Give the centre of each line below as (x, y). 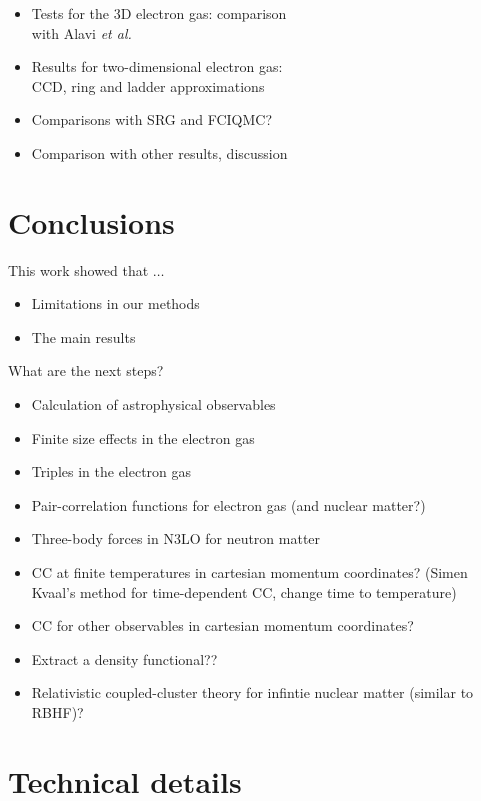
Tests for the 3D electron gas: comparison (159, 13)
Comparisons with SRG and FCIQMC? (152, 119)
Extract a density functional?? (124, 658)
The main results (83, 336)
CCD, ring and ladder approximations (148, 85)
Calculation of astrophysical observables (153, 404)
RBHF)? (57, 712)
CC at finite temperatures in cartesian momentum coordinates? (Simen (249, 572)
